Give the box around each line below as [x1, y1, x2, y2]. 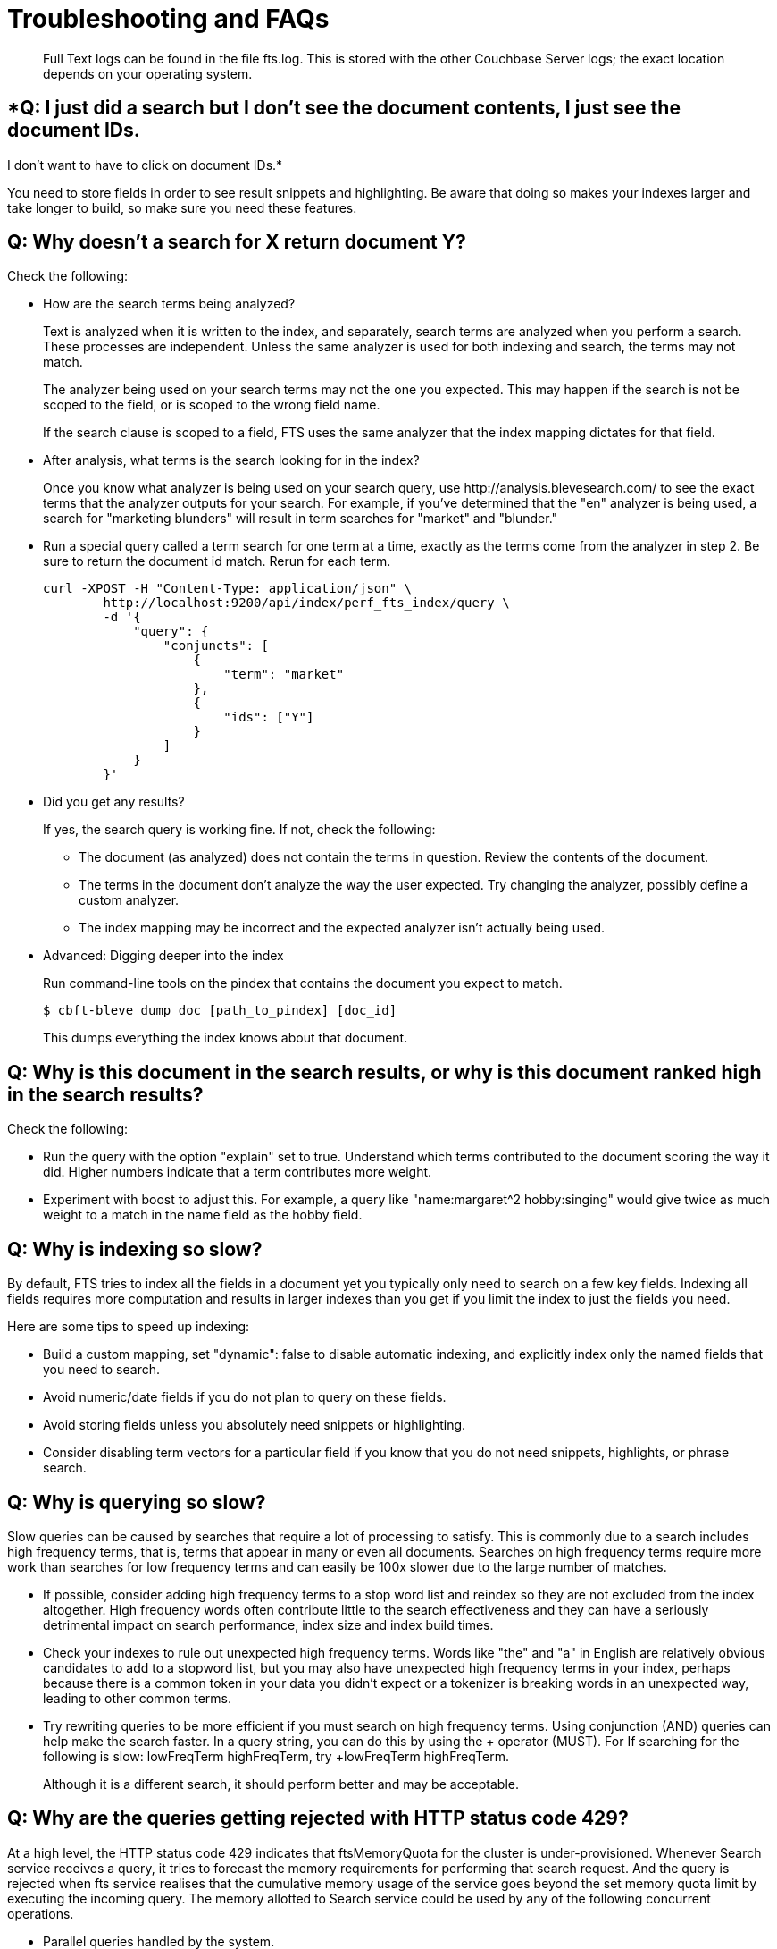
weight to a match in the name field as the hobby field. [43, 1207, 363, 1223]
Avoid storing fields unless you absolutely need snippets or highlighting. [43, 1417, 466, 1433]
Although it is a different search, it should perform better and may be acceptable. [43, 1776, 520, 1792]
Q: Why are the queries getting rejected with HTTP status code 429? [7, 1807, 629, 1830]
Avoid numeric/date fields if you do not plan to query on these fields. [43, 1389, 447, 1405]
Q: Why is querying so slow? [7, 1490, 266, 1514]
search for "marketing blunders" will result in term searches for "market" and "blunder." [43, 510, 558, 527]
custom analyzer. [79, 892, 180, 908]
